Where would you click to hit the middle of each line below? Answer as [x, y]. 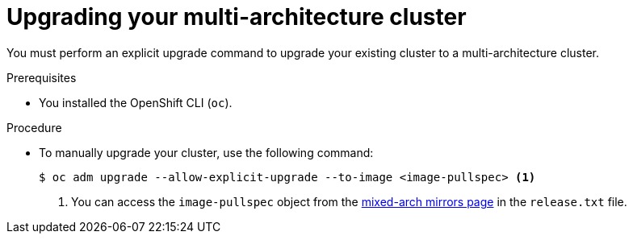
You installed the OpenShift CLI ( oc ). [136, 102]
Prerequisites [42, 77]
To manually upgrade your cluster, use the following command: [206, 152]
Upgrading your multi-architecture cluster [237, 17]
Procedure [34, 127]
